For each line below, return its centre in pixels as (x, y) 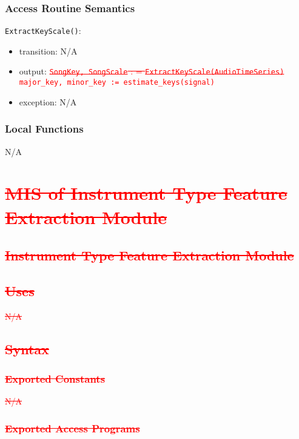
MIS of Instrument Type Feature (146, 193)
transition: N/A (48, 51)
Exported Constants (55, 379)
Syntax (27, 348)
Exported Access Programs (72, 428)
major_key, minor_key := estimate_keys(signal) (117, 83)
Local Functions (44, 129)
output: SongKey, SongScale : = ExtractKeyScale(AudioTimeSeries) (152, 71)
